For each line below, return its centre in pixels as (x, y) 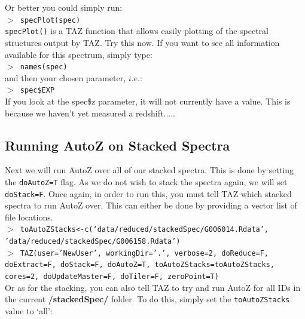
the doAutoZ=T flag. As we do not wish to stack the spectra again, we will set (146, 181)
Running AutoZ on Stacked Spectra (118, 145)
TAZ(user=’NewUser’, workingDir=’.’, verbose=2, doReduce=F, (144, 253)
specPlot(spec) (50, 20)
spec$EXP (37, 91)
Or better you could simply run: (64, 7)
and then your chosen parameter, (65, 77)
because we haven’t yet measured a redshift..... (90, 113)
